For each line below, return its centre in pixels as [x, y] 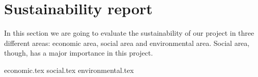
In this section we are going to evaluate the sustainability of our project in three [129, 33]
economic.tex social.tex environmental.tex [69, 70]
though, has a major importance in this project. [79, 53]
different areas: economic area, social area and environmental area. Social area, [127, 43]
